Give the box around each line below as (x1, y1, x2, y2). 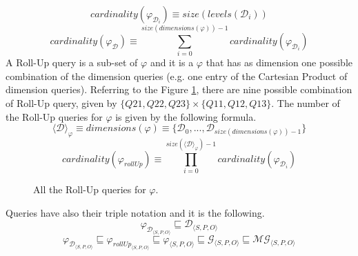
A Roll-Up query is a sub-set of (6, 55, 138, 70)
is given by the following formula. (115, 109, 257, 124)
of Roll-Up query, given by (6, 95, 117, 110)
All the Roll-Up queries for (33, 182, 146, 197)
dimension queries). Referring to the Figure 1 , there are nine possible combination (6, 82, 352, 97)
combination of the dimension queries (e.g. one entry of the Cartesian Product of (6, 68, 348, 83)
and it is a (150, 55, 194, 70)
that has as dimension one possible (206, 55, 352, 70)
